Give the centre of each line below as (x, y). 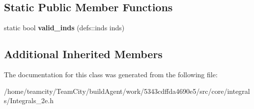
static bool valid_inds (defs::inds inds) (64, 28)
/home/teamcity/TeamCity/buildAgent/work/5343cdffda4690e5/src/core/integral (127, 91)
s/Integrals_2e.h (29, 100)
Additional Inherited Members (83, 54)
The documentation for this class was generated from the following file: (111, 74)
